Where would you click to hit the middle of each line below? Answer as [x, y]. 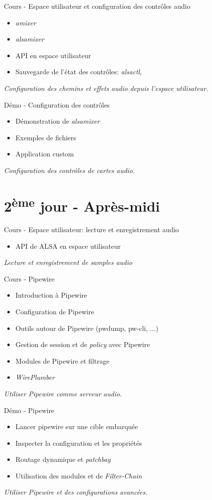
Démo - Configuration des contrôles [57, 104]
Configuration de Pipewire [55, 311]
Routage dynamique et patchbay [63, 459]
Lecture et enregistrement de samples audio [68, 262]
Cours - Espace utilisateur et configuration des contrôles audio [97, 6]
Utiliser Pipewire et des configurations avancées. [76, 492]
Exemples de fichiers [46, 137]
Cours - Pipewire [29, 278]
